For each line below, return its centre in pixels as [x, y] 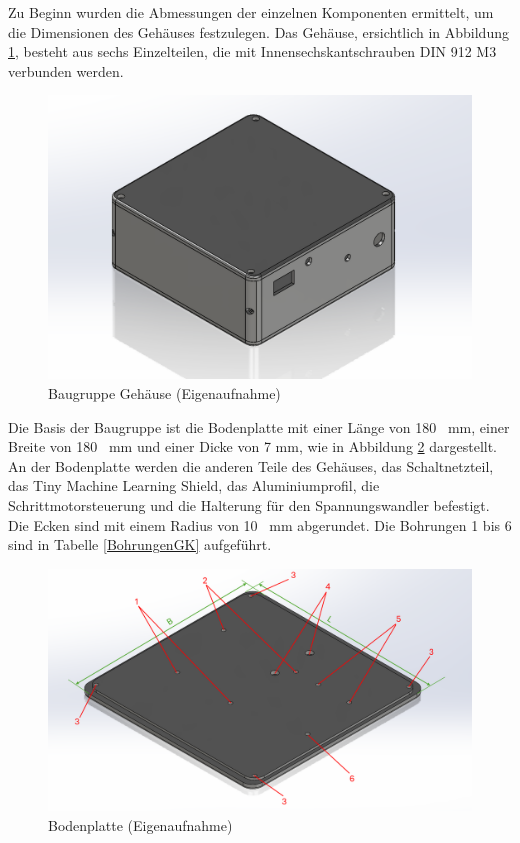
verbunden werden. [66, 70]
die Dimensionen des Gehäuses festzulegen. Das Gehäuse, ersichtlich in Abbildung [258, 31]
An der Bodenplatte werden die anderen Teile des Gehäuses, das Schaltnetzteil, [251, 465]
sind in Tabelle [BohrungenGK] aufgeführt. [140, 544]
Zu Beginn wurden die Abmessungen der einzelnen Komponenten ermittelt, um [251, 12]
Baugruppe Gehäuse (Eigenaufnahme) [164, 393]
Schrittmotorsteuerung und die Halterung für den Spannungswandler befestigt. [249, 504]
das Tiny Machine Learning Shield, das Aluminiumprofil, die [194, 485]
